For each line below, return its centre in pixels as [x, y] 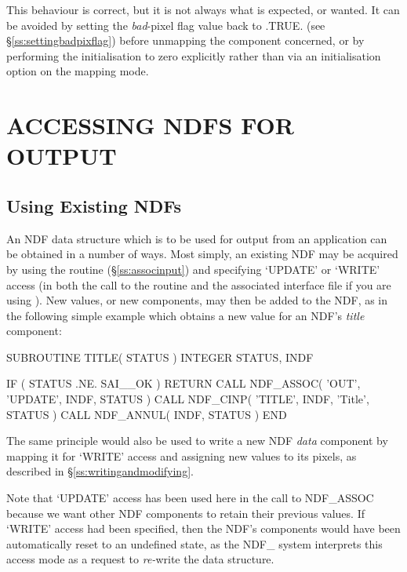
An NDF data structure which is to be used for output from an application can [197, 238]
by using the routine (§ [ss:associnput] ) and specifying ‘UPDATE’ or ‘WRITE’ [193, 269]
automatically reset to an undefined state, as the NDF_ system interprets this [194, 543]
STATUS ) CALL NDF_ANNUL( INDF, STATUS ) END [147, 414]
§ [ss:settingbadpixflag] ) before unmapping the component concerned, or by [185, 40]
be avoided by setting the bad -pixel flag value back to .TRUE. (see [166, 25]
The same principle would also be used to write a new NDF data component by [197, 441]
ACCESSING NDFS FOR [150, 125]
